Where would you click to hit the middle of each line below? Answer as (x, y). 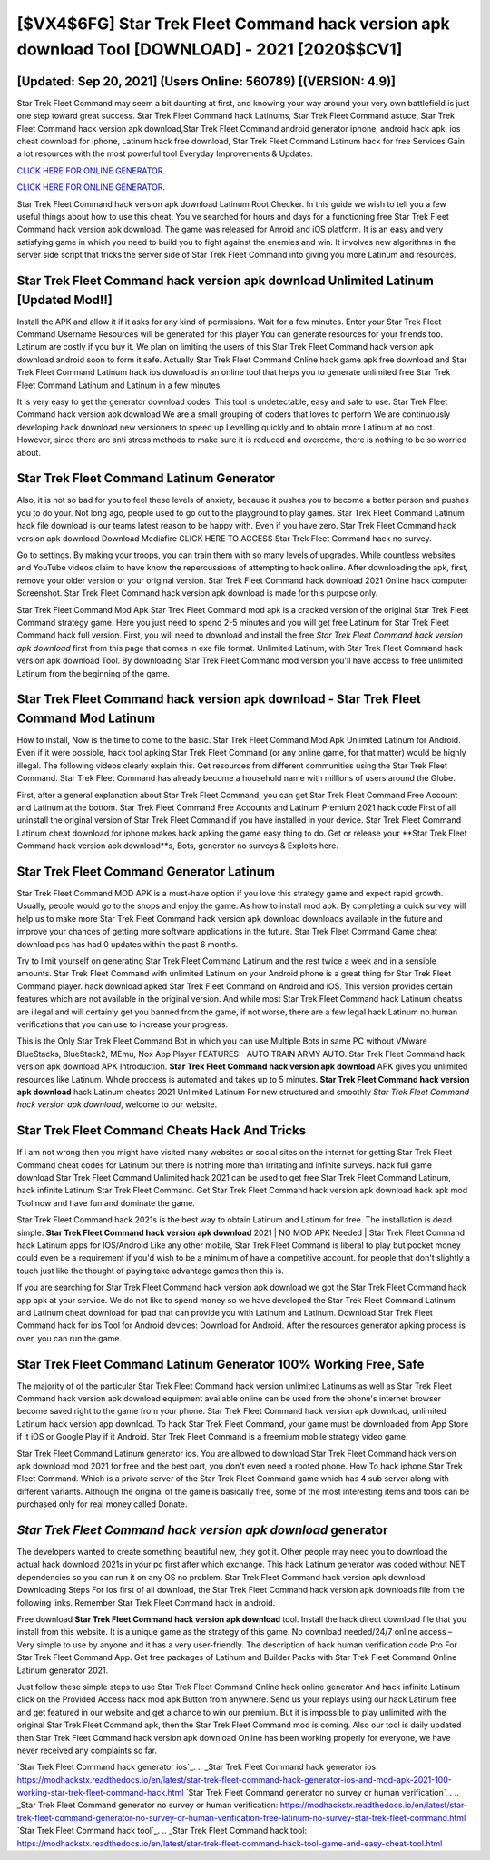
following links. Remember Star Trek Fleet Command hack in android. (146, 1602)
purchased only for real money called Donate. (102, 1504)
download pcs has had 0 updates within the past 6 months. (127, 944)
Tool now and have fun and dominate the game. (106, 1202)
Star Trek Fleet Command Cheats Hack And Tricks (162, 1131)
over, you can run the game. (69, 1338)
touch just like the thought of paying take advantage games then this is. (151, 1271)
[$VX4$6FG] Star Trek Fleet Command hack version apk (234, 24)
